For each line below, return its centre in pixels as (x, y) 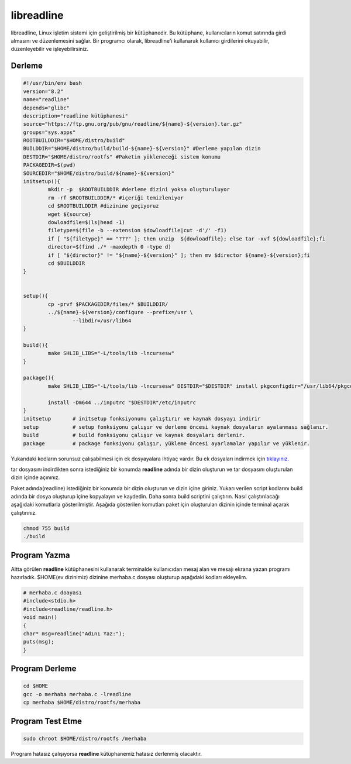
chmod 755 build (47, 528)
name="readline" (47, 100)
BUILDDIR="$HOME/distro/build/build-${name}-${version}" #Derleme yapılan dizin (142, 149)
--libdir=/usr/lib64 (102, 321)
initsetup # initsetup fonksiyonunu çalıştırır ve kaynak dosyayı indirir (142, 419)
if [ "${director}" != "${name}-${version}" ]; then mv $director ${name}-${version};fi (179, 255)
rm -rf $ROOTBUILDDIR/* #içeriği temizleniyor (116, 198)
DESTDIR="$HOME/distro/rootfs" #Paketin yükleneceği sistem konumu (122, 157)
